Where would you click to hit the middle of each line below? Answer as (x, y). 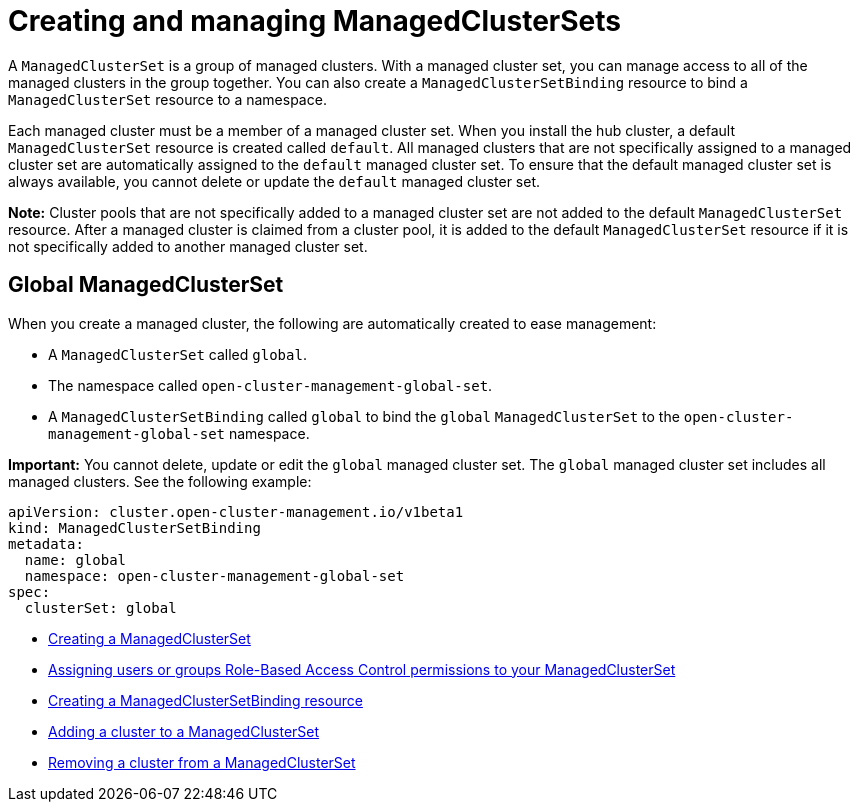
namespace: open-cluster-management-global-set (214, 575)
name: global (75, 559)
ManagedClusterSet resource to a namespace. (167, 99)
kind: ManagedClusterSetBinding (134, 527)
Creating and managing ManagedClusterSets (315, 21)
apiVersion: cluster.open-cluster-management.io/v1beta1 (236, 511)
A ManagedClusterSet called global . (177, 354)
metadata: (46, 543)
